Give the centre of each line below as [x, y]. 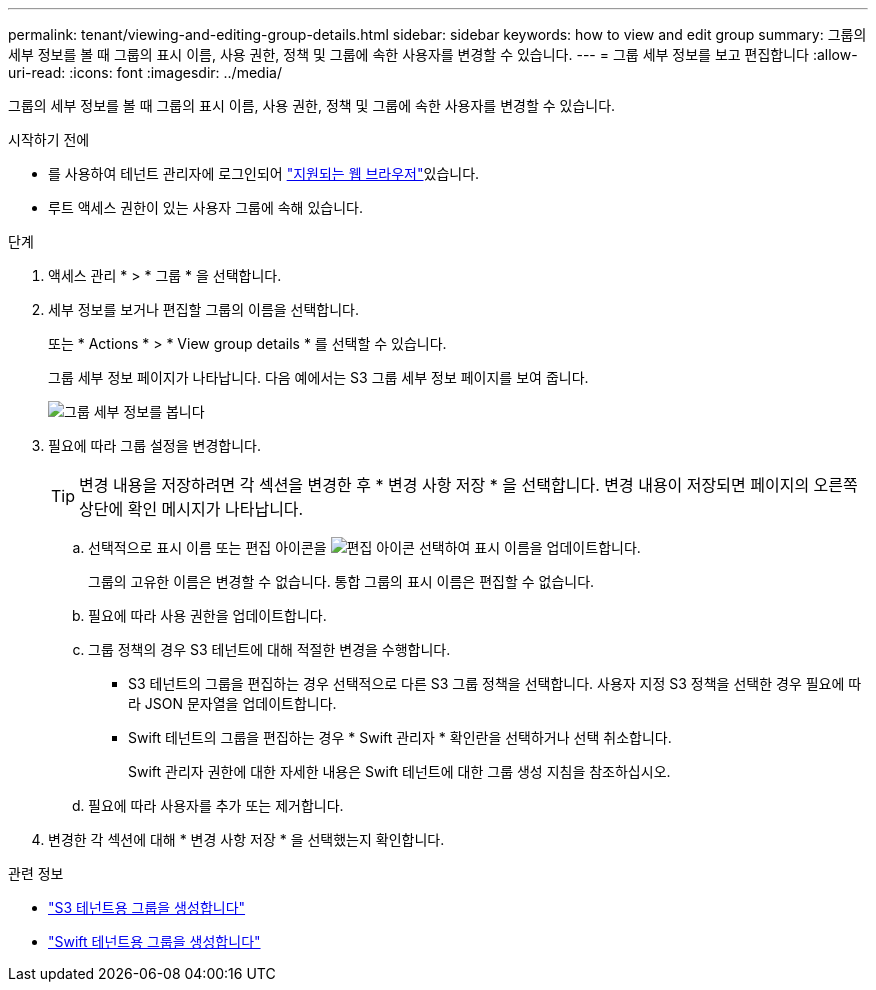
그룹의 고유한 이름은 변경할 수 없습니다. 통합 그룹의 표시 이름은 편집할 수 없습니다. [341, 581]
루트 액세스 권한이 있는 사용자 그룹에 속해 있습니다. [205, 207]
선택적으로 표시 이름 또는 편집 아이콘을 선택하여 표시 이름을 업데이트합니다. [364, 547]
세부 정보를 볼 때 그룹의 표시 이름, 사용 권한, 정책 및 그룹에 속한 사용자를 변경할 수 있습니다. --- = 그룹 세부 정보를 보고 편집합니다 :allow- [433, 54]
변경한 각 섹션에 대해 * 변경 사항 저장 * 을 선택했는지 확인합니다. [246, 839]
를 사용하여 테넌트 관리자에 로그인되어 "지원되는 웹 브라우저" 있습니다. [264, 173]
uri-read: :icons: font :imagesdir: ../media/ [145, 72]
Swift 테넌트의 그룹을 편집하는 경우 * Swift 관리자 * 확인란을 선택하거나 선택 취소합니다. [400, 737]
